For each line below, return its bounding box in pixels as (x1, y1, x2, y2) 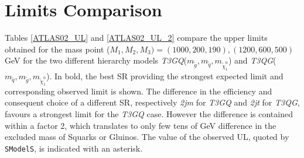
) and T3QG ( (228, 54, 276, 66)
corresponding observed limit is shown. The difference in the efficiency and (5, 85, 272, 97)
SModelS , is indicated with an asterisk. (5, 142, 143, 154)
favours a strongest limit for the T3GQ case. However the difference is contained (5, 108, 293, 120)
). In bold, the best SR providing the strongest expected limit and (46, 69, 283, 82)
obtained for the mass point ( (5, 43, 110, 55)
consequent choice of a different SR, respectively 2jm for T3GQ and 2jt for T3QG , (5, 96, 300, 108)
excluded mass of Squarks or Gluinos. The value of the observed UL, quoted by (5, 131, 289, 143)
